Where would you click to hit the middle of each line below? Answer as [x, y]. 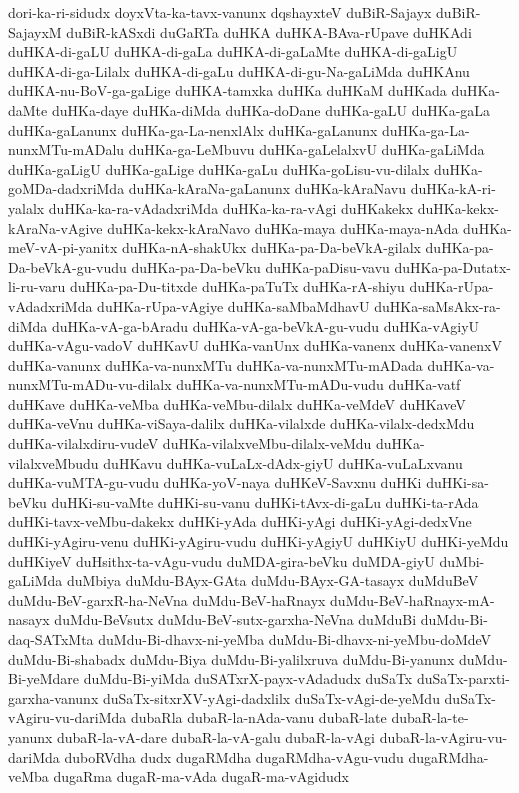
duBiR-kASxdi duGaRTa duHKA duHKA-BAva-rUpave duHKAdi [269, 31]
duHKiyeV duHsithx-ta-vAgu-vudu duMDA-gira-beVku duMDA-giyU [221, 560]
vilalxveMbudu [53, 462]
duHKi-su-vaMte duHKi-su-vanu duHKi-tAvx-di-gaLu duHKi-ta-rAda [265, 501]
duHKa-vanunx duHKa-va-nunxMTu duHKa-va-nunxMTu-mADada [215, 364]
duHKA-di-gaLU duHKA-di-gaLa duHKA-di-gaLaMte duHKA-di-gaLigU [233, 51]
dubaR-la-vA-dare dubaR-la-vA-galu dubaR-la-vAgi [216, 736]
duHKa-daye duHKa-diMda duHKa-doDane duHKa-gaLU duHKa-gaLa [271, 109]
